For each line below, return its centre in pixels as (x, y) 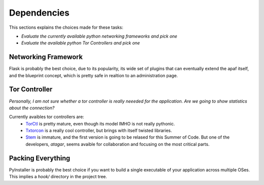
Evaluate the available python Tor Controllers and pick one (81, 43)
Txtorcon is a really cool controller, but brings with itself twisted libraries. (99, 131)
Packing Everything (40, 158)
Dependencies (39, 13)
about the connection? (32, 108)
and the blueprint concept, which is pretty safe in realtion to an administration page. (93, 75)
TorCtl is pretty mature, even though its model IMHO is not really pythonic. (100, 123)
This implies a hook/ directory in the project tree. (58, 177)
